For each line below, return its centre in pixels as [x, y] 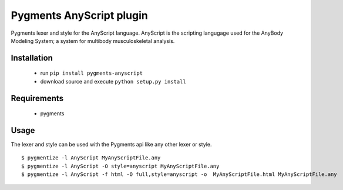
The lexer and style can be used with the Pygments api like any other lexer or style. [111, 145]
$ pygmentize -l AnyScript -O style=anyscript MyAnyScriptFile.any [120, 166]
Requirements [37, 98]
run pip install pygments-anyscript [92, 73]
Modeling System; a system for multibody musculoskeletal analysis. [93, 41]
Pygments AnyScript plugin [79, 15]
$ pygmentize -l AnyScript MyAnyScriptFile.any [91, 158]
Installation [32, 58]
